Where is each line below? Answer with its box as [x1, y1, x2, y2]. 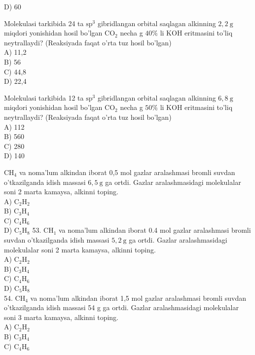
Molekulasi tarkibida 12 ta [4, 92, 84, 103]
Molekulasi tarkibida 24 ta [4, 18, 84, 28]
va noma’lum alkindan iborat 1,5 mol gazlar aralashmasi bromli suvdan [30, 292, 247, 303]
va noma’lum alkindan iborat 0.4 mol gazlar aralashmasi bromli [58, 225, 251, 235]
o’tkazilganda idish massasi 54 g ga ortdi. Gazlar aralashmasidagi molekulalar [4, 302, 239, 313]
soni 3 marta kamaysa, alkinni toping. [4, 312, 118, 322]
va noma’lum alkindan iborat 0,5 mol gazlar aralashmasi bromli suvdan [19, 167, 235, 177]
